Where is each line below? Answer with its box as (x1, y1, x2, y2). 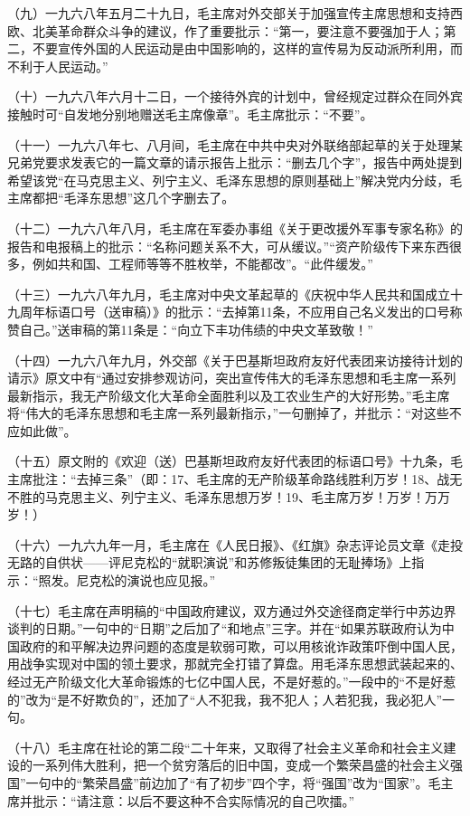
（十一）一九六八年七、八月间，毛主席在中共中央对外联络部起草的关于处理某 (7, 135, 463, 154)
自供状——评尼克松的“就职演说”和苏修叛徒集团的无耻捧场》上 (44, 553, 412, 572)
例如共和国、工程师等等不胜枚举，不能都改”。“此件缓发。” (32, 254, 373, 273)
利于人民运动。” (19, 56, 108, 75)
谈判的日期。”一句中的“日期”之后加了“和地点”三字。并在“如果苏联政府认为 (7, 619, 442, 638)
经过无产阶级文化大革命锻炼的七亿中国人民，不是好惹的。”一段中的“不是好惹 (7, 672, 456, 690)
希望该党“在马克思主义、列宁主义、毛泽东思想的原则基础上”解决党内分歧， (7, 170, 450, 189)
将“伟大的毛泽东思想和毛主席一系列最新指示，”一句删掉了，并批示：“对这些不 (7, 403, 462, 422)
